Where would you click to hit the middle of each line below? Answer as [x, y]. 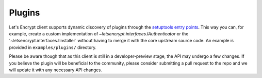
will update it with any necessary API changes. [56, 70]
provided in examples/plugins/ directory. [53, 47]
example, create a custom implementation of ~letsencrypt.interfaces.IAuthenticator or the [99, 33]
